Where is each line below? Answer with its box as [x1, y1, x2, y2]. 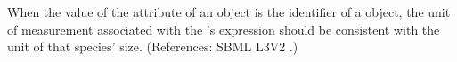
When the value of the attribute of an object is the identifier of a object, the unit [7, 3, 451, 20]
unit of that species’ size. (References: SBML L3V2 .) [7, 37, 298, 56]
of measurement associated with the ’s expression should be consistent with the [7, 19, 440, 38]
